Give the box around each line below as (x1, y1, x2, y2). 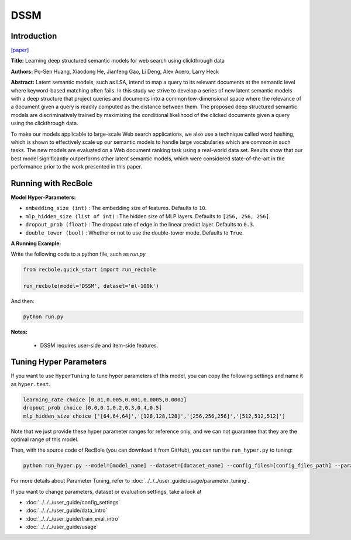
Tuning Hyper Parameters (11, 357, 107, 367)
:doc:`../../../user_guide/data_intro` (25, 507, 108, 514)
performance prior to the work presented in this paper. (11, 163, 143, 170)
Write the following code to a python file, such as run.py (11, 250, 146, 257)
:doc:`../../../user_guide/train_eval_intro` (25, 515, 120, 522)
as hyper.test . (11, 380, 51, 387)
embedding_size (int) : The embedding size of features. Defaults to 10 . (25, 205, 207, 212)
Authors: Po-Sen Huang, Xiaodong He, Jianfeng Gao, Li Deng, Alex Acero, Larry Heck (11, 68, 219, 75)
